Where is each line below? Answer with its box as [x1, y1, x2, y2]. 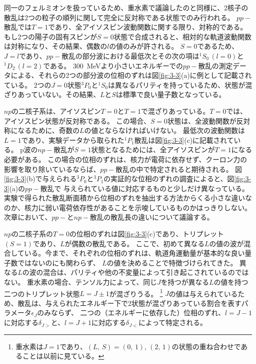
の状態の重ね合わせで [172, 341, 241, 351]
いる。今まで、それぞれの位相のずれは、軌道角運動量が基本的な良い [24, 248, 245, 258]
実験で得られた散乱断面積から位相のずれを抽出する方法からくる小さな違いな [4, 193, 252, 203]
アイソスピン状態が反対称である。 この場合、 [4, 115, 151, 126]
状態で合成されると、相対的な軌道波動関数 [114, 31, 252, 41]
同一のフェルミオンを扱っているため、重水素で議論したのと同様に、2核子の [4, 2, 248, 12]
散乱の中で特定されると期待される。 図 [115, 164, 242, 174]
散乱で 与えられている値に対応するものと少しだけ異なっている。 [40, 183, 249, 193]
